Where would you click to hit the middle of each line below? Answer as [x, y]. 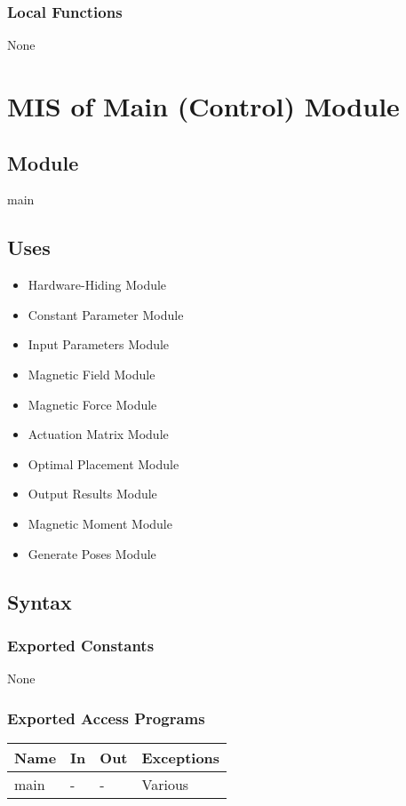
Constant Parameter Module [106, 314]
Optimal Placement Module [103, 463]
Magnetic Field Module [92, 374]
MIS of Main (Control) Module [203, 106]
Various [165, 784]
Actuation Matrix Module [98, 434]
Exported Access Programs [106, 718]
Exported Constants [81, 645]
